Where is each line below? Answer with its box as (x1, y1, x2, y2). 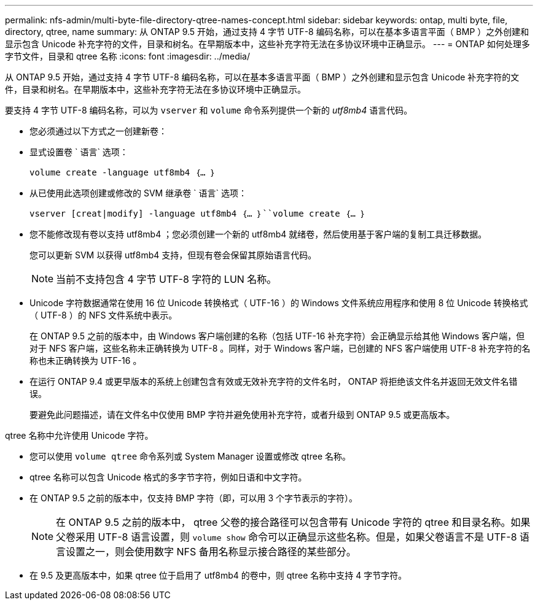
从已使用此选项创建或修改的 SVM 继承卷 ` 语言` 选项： (29, 188, 248, 198)
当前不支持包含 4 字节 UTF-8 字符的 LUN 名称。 (56, 273, 277, 285)
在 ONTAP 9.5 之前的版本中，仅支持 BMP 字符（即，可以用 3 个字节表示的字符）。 (29, 493, 358, 503)
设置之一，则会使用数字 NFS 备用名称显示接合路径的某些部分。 (66, 545, 356, 558)
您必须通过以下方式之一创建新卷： (29, 126, 167, 136)
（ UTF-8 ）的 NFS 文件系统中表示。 (29, 310, 177, 320)
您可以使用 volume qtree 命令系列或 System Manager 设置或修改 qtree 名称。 (29, 451, 351, 461)
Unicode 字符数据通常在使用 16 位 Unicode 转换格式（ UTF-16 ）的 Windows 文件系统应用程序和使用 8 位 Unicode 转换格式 (29, 298, 528, 308)
